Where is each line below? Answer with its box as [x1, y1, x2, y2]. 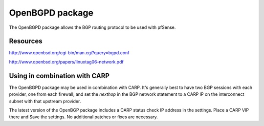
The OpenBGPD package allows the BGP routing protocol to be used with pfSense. [9, 24, 176, 30]
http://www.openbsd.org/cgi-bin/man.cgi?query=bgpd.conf [9, 50, 130, 56]
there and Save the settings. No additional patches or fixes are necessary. [9, 114, 158, 120]
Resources [9, 37, 43, 45]
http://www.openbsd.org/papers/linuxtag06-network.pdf [9, 59, 124, 64]
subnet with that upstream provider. [9, 98, 81, 104]
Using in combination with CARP [9, 71, 110, 80]
